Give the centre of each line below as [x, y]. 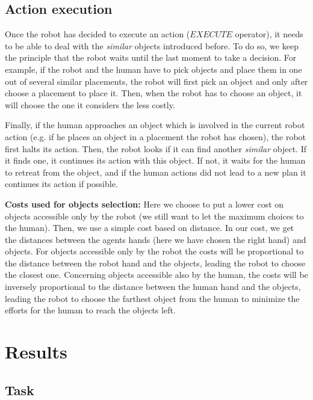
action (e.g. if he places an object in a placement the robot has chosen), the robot [156, 136]
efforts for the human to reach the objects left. [90, 310]
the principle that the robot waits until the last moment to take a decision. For [151, 57]
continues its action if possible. [61, 184]
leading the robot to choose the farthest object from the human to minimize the [152, 298]
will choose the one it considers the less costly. [90, 104]
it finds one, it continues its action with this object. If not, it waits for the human [155, 160]
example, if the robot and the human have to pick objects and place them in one [153, 69]
